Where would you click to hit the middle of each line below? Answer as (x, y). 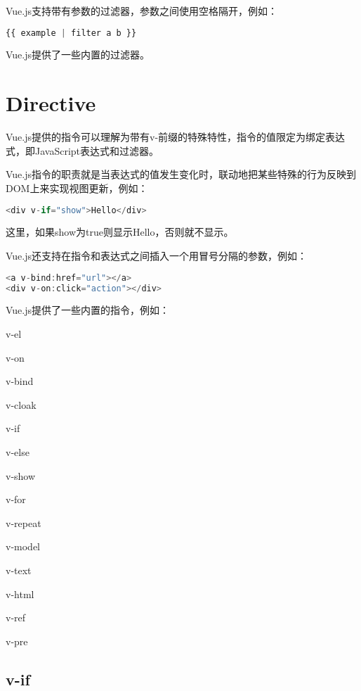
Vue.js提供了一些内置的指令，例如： (88, 310)
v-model (23, 546)
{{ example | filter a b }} (71, 33)
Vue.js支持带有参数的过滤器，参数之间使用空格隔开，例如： (142, 11)
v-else (18, 451)
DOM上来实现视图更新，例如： (77, 188)
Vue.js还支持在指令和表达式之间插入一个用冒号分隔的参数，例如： (157, 256)
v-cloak (21, 404)
